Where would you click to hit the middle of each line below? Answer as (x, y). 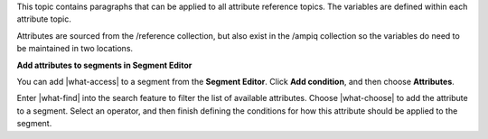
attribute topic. (44, 19)
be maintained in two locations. (75, 49)
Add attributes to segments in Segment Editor (104, 65)
